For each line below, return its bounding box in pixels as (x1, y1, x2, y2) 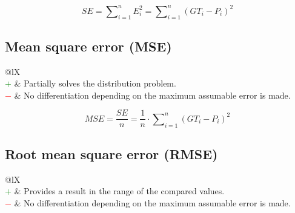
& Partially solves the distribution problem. (14, 77, 176, 90)
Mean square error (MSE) (5, 36, 172, 55)
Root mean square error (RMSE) (5, 144, 218, 163)
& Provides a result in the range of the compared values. (14, 185, 225, 197)
